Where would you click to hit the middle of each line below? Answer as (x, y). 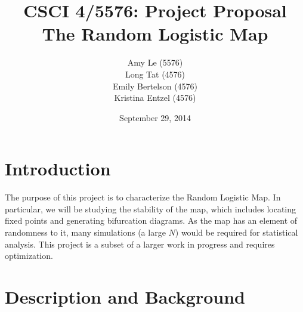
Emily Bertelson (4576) (155, 86)
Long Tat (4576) (155, 74)
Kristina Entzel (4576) (155, 98)
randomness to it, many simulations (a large (85, 232)
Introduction (58, 169)
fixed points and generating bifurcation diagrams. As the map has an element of (151, 220)
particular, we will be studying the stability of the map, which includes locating (151, 208)
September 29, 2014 (155, 117)
